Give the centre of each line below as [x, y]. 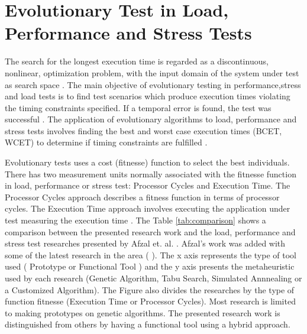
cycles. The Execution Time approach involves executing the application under [148, 208]
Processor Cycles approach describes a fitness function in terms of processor [142, 197]
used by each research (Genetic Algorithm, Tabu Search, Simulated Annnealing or [153, 278]
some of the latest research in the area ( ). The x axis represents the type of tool [151, 254]
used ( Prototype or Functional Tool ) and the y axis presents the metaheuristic [150, 266]
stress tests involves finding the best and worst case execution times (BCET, [143, 130]
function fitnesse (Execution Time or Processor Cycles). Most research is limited [150, 301]
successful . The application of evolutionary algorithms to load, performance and [151, 119]
